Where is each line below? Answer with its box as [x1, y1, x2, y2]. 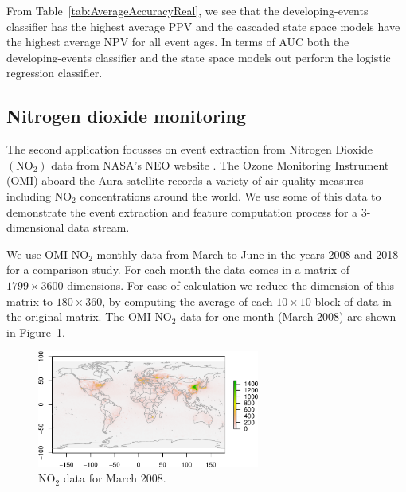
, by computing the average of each [102, 292, 273, 309]
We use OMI [6, 245, 68, 262]
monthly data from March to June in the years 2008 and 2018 [96, 245, 399, 262]
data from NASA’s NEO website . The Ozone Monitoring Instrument [51, 156, 389, 173]
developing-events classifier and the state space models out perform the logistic [6, 49, 391, 65]
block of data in [314, 292, 392, 309]
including [6, 187, 52, 204]
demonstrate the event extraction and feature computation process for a [6, 203, 358, 220]
